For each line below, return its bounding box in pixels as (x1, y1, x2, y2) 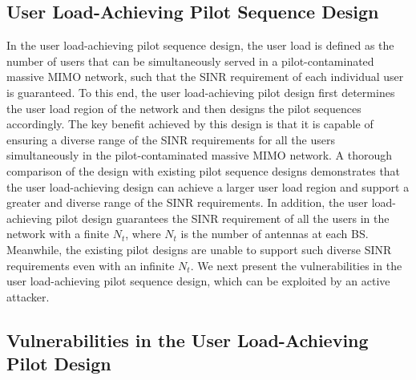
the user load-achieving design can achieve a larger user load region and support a (6, 178, 410, 195)
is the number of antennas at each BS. (180, 225, 369, 242)
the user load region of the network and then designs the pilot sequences (6, 99, 361, 116)
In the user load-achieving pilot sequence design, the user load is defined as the (6, 37, 394, 54)
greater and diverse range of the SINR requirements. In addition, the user (6, 194, 369, 211)
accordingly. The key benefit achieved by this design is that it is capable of (6, 115, 374, 132)
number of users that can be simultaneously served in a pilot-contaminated (6, 52, 374, 69)
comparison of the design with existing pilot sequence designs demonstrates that (6, 162, 401, 179)
